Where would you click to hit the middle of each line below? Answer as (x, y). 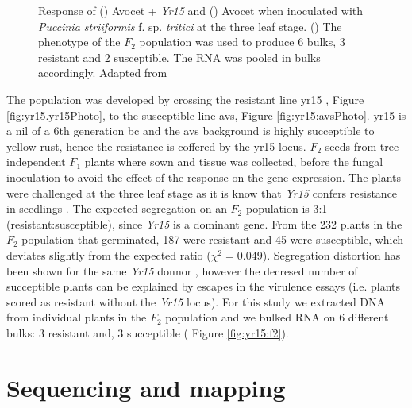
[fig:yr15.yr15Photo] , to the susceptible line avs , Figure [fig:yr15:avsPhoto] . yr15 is (206, 115)
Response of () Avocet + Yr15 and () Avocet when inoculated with (201, 10)
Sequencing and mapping (146, 387)
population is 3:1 (287, 208)
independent (36, 162)
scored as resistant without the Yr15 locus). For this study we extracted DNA (196, 301)
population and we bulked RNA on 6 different (277, 317)
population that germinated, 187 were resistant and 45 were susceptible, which (213, 239)
